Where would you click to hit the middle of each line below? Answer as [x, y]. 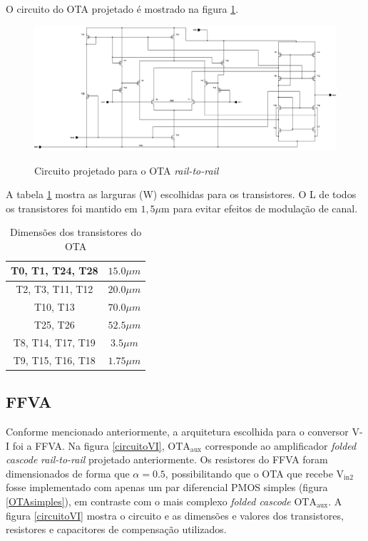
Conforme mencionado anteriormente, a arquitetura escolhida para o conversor [177, 431]
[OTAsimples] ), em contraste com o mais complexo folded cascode [148, 501]
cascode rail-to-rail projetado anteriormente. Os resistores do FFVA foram [167, 459]
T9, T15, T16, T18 [54, 360]
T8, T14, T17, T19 [54, 342]
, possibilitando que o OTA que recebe [249, 473]
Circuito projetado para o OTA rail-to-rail [127, 170]
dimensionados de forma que [68, 473]
